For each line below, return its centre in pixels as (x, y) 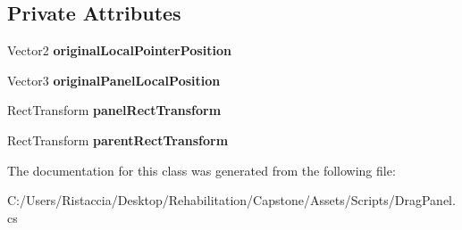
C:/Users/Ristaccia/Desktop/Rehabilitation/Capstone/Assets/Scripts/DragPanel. (231, 200)
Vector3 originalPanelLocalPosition (114, 80)
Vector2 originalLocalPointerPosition (119, 50)
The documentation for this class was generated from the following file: (202, 170)
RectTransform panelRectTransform (114, 110)
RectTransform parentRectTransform (118, 140)
